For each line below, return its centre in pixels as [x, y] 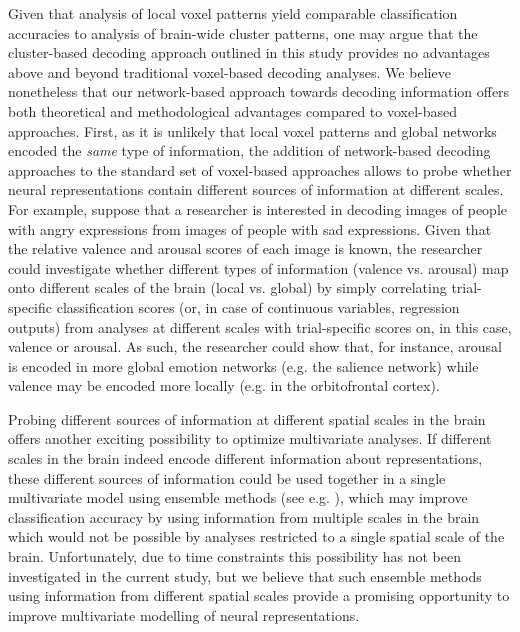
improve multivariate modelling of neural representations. [184, 614]
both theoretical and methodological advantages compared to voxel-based [233, 110]
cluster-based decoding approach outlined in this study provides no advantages [249, 52]
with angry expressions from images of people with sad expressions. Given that [250, 228]
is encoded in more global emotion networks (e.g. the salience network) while [243, 365]
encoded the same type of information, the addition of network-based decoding [249, 150]
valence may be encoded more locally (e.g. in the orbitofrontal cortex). [224, 385]
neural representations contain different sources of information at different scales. [256, 189]
